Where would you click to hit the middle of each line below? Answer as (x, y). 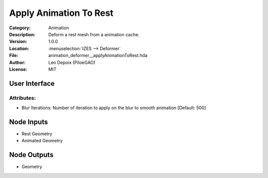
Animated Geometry (42, 141)
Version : (18, 42)
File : (14, 56)
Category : (20, 28)
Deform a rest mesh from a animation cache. (94, 34)
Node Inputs (29, 122)
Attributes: (23, 98)
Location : (19, 48)
